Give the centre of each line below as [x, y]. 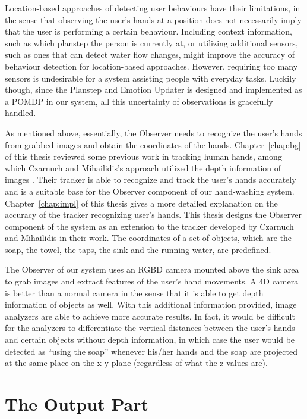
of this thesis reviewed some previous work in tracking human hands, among [143, 156]
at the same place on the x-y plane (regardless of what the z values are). [136, 363]
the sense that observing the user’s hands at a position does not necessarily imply [153, 19]
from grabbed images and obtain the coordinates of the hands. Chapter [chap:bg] [153, 144]
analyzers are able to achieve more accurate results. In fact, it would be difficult [150, 316]
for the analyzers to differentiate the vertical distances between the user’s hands [150, 328]
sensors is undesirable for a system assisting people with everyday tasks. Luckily [151, 78]
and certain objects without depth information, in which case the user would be [150, 340]
